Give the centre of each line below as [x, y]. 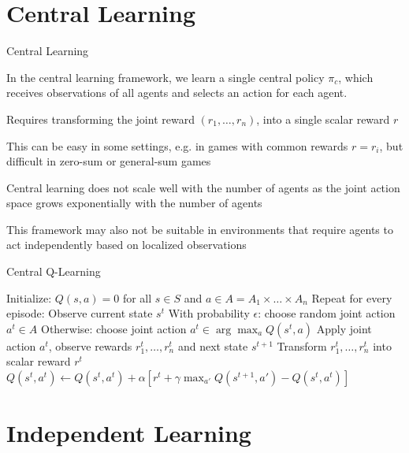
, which [356, 77]
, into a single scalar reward [323, 119]
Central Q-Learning [54, 271]
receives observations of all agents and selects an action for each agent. [177, 93]
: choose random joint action [327, 313]
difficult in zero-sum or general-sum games [109, 161]
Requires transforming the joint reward [100, 119]
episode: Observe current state [80, 313]
